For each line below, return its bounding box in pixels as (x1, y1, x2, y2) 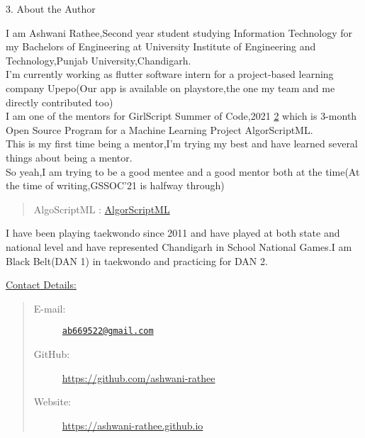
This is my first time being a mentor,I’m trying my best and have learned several (6, 136, 358, 151)
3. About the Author (6, 1, 96, 16)
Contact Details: (6, 277, 77, 292)
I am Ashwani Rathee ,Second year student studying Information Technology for (6, 25, 353, 40)
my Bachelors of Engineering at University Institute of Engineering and (6, 39, 316, 54)
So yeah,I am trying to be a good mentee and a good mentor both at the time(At (6, 164, 360, 179)
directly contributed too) (6, 94, 113, 109)
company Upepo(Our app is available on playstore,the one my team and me (6, 80, 335, 95)
